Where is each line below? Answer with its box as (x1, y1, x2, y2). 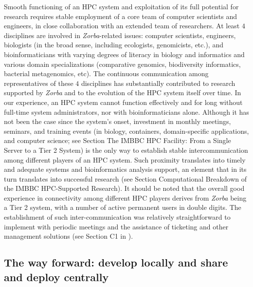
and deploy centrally (4, 269, 109, 284)
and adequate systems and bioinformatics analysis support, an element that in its (4, 164, 247, 174)
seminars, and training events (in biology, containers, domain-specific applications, (4, 125, 249, 136)
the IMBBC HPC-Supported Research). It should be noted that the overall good (4, 183, 245, 193)
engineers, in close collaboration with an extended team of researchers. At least (4, 20, 240, 31)
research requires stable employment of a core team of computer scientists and (4, 11, 237, 21)
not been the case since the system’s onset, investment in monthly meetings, (4, 116, 231, 126)
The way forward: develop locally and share (4, 255, 228, 270)
